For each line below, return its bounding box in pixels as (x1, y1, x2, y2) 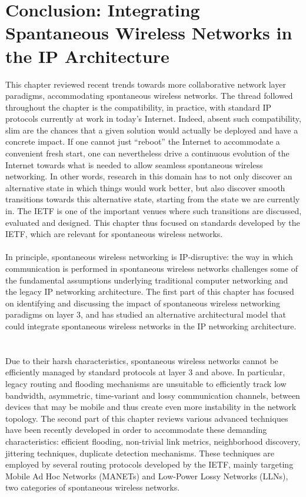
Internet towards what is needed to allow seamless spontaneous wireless (5, 158, 263, 171)
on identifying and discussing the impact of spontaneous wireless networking (5, 296, 280, 309)
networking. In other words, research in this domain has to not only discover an (5, 170, 292, 182)
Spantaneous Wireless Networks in (5, 21, 292, 45)
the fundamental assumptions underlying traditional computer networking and (5, 273, 288, 286)
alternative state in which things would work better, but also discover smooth (5, 181, 285, 194)
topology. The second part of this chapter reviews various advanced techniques (5, 412, 288, 424)
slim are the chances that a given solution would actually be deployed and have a (5, 124, 298, 136)
